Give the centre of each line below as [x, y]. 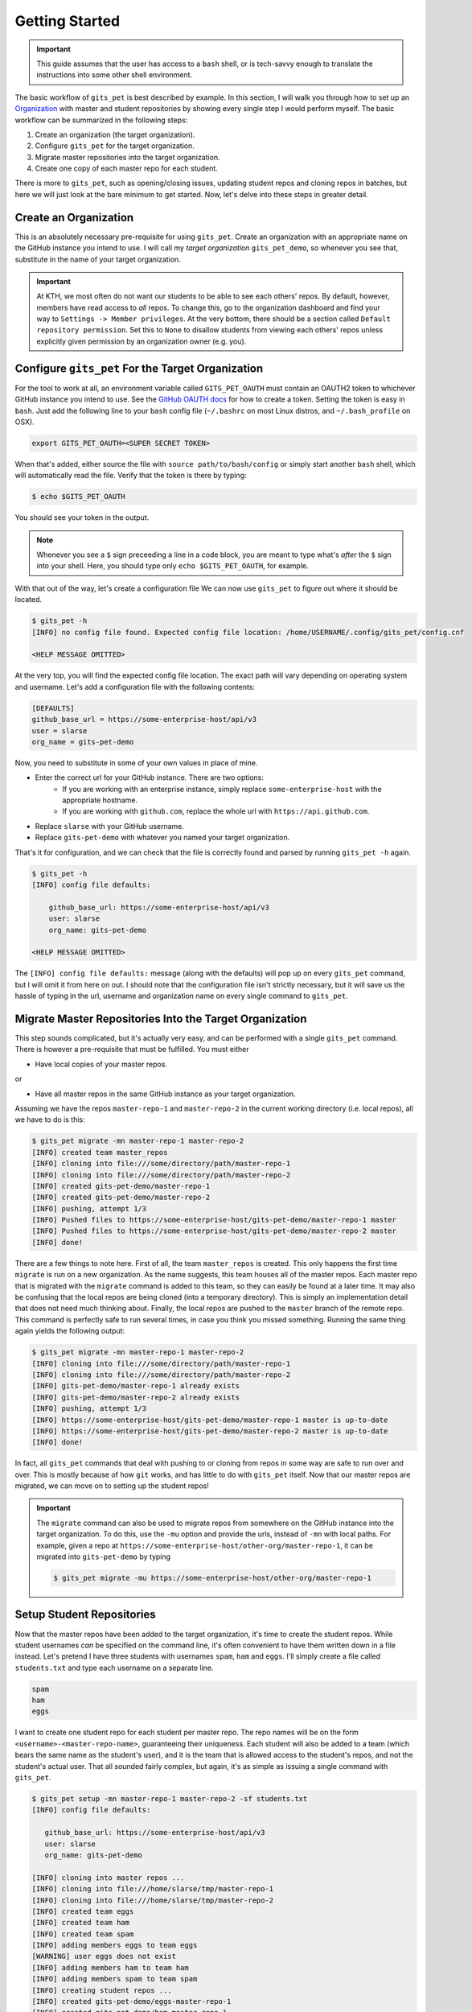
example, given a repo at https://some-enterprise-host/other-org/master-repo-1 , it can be [205, 1545]
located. [28, 600]
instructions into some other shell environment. [115, 75]
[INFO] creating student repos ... [102, 1990]
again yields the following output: [70, 1331]
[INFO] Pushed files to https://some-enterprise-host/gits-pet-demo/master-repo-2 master [214, 1231]
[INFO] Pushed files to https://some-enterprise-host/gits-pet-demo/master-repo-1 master [214, 1220]
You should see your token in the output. [82, 517]
